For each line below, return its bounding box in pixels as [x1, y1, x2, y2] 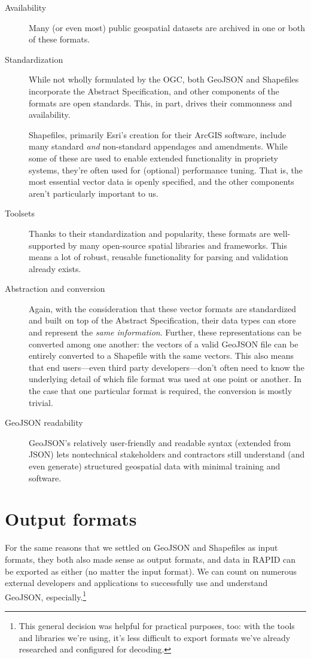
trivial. [29, 396, 53, 408]
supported [29, 239, 66, 251]
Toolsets [5, 207, 35, 219]
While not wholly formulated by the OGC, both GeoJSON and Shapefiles [29, 73, 299, 86]
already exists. [29, 262, 81, 274]
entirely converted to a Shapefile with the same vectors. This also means [29, 349, 294, 362]
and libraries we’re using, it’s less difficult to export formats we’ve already [19, 631, 291, 643]
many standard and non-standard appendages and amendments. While [29, 140, 288, 152]
